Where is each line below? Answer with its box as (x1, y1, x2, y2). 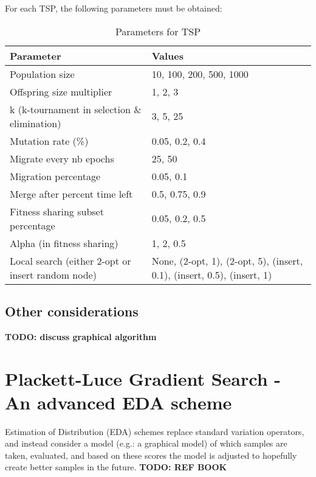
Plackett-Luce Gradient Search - (5, 366, 281, 391)
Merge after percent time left (10, 186, 133, 201)
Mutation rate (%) (10, 133, 89, 148)
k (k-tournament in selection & (10, 102, 142, 116)
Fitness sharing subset (10, 204, 104, 218)
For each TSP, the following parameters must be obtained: (5, 2, 222, 14)
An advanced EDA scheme (5, 389, 232, 414)
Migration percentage (10, 169, 100, 183)
